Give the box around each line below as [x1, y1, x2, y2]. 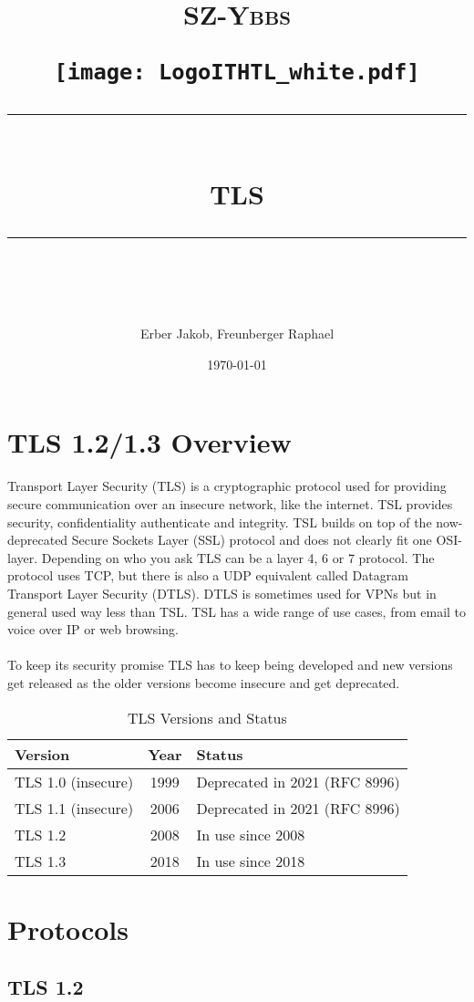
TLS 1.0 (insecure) [15, 770, 134, 792]
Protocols [7, 910, 129, 947]
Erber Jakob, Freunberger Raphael [139, 324, 335, 343]
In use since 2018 [196, 850, 305, 872]
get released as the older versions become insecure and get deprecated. [7, 673, 400, 692]
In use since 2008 [196, 823, 305, 845]
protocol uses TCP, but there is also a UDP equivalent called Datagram [7, 566, 408, 585]
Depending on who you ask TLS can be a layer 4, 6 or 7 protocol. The [41, 548, 435, 567]
